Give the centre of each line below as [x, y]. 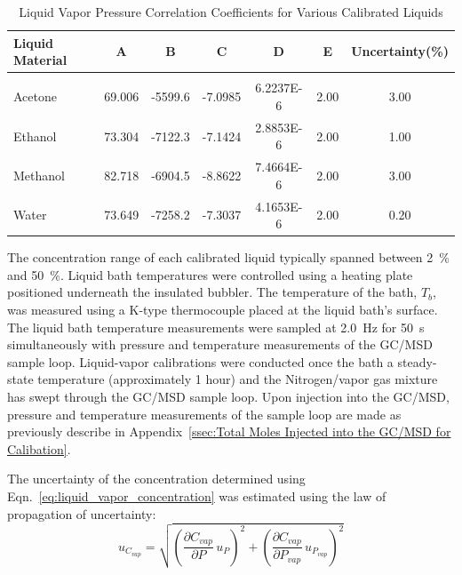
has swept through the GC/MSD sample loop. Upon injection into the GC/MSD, [228, 397]
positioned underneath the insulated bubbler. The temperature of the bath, [212, 292]
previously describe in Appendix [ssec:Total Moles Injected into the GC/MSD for [229, 431]
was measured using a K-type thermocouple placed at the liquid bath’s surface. [223, 310]
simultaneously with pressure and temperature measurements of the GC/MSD [220, 344]
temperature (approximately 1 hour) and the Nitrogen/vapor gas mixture [238, 379]
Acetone [35, 96]
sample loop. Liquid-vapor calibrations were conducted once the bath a [200, 361]
